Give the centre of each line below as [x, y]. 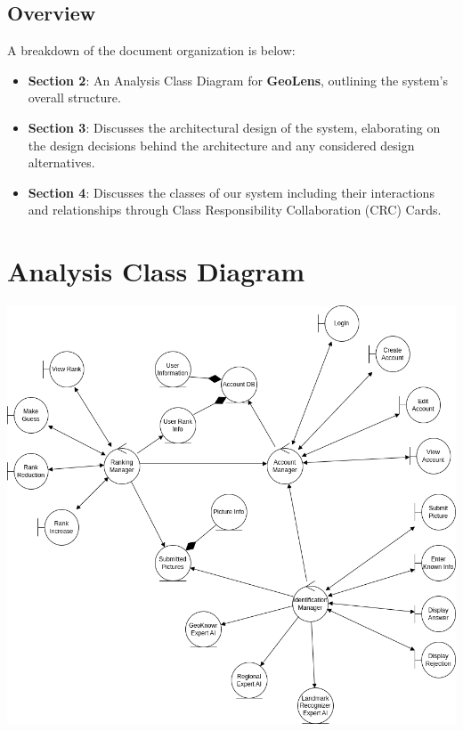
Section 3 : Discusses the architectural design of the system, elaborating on [234, 127]
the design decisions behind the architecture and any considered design [221, 145]
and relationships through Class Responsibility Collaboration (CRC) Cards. [235, 210]
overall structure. [74, 97]
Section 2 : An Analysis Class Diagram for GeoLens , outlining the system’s [238, 80]
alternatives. [61, 162]
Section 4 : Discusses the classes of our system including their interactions [231, 192]
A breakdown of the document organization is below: [151, 50]
